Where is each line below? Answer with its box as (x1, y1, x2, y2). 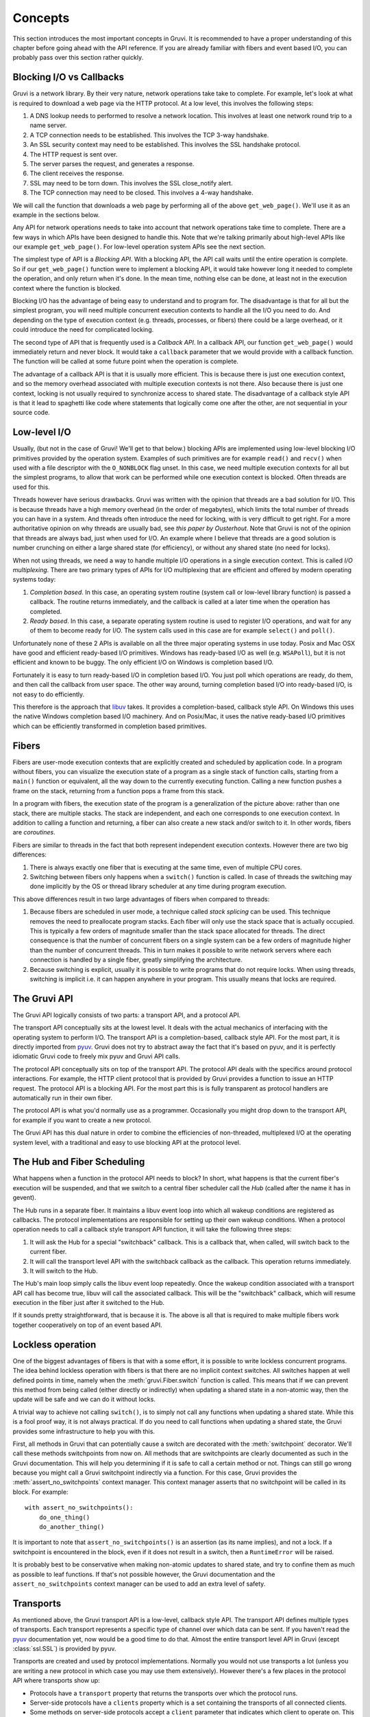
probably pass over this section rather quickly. (12, 54, 144, 62)
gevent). (12, 1194, 37, 1202)
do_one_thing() (38, 1513, 90, 1521)
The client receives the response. (29, 169, 125, 178)
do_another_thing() (38, 1523, 105, 1531)
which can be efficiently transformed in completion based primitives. (12, 722, 207, 730)
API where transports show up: (12, 1676, 101, 1685)
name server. (29, 121, 67, 130)
